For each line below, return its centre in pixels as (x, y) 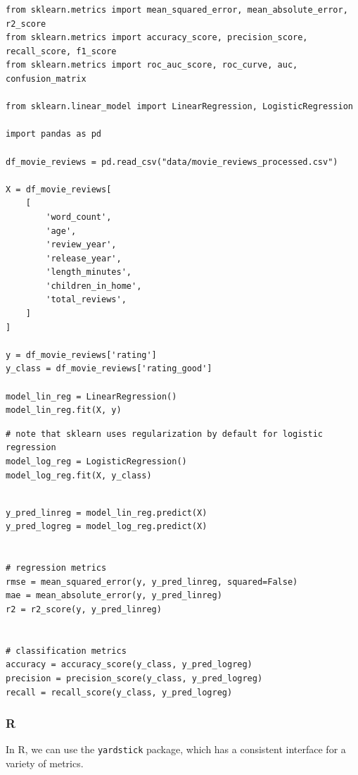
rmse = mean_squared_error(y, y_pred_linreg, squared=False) (152, 582)
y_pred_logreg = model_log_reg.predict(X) (107, 527)
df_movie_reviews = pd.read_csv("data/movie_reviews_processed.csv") (172, 162)
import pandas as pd (54, 134)
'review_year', (81, 245)
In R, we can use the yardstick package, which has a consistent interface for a (176, 749)
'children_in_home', (94, 286)
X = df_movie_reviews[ (59, 189)
